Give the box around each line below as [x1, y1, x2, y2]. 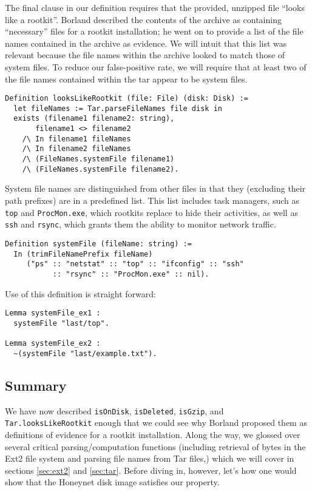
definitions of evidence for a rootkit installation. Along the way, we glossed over [5, 428, 300, 440]
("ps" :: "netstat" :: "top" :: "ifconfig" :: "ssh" [26, 260, 244, 269]
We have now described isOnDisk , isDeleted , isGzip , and [5, 404, 224, 417]
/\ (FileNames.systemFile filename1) [22, 155, 175, 164]
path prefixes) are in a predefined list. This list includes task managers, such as [5, 194, 300, 206]
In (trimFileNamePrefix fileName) [13, 249, 153, 258]
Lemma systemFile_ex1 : [5, 309, 101, 318]
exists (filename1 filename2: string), [13, 114, 175, 123]
